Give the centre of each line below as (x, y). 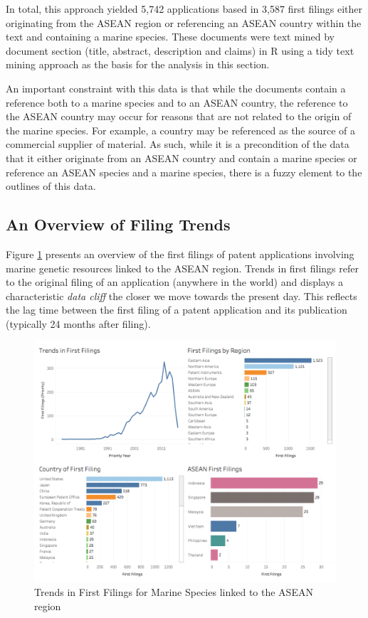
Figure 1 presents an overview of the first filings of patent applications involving (180, 254)
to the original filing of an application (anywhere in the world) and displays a (174, 282)
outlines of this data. (51, 186)
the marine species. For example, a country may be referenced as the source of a (181, 130)
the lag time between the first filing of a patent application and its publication (177, 310)
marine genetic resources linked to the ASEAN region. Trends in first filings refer (182, 268)
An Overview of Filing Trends (118, 224)
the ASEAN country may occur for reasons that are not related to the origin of (179, 116)
